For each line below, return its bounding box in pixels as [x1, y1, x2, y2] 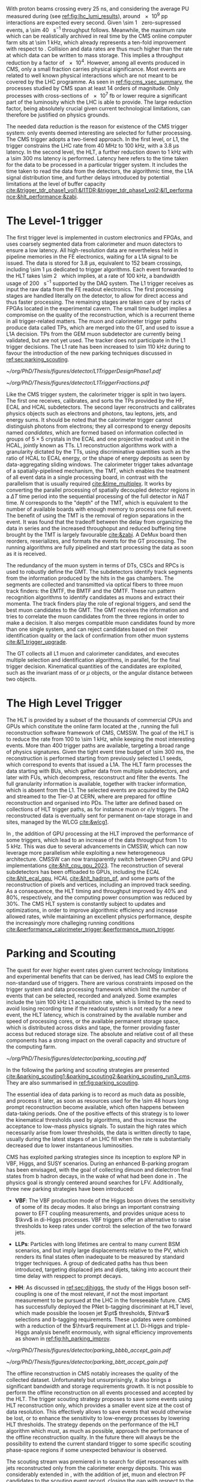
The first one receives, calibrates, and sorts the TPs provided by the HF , [6, 397, 184, 405]
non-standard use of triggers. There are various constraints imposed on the [6, 980, 193, 987]
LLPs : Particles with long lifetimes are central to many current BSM [14, 1241, 181, 1248]
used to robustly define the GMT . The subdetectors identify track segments [6, 568, 193, 576]
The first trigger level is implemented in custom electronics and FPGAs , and [6, 233, 193, 241]
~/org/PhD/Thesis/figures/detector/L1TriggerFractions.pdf [6, 379, 150, 387]
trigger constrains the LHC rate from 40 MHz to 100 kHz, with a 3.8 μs [6, 142, 179, 149]
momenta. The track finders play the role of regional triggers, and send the [6, 600, 191, 607]
